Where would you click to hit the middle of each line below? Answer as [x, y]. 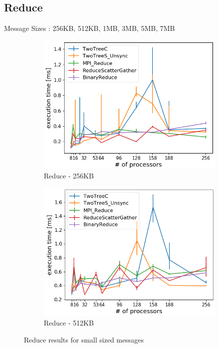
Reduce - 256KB [69, 176]
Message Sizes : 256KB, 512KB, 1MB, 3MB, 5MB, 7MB [90, 28]
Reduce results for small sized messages [84, 339]
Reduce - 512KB [69, 323]
